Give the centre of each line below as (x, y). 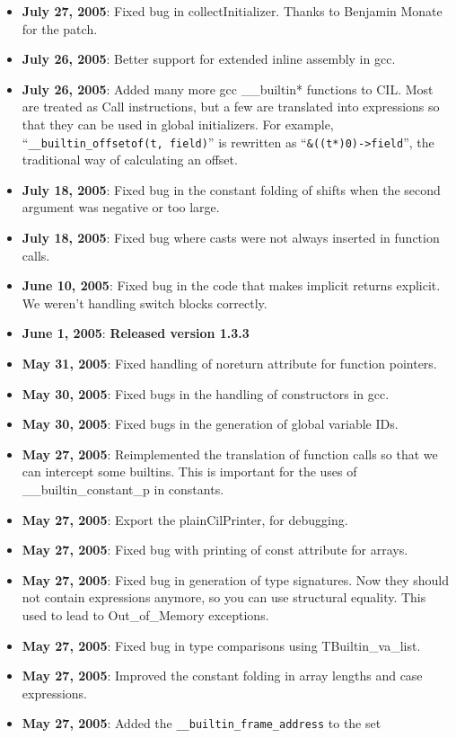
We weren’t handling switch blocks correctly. (145, 302)
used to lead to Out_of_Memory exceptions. (145, 614)
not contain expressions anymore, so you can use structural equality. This (224, 597)
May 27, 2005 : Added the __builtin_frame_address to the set (202, 723)
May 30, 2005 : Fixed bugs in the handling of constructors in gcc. (206, 393)
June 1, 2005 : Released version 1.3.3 (136, 333)
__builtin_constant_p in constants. (123, 489)
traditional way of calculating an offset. (130, 160)
